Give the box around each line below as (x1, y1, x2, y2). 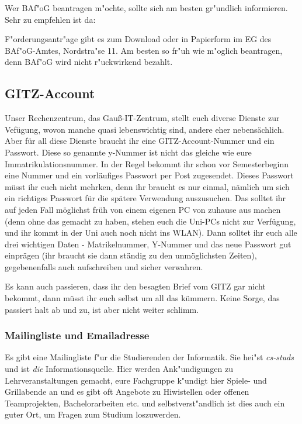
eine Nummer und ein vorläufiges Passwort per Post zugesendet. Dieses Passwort (5, 169, 294, 181)
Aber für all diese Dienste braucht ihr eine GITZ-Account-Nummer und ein (5, 135, 275, 147)
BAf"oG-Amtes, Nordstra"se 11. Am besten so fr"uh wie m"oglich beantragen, (5, 44, 283, 56)
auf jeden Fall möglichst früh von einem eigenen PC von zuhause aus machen (5, 203, 281, 215)
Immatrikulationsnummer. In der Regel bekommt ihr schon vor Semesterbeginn (5, 157, 289, 170)
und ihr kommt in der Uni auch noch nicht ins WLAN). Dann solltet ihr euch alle (5, 226, 297, 239)
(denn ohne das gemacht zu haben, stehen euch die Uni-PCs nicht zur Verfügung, (5, 215, 296, 227)
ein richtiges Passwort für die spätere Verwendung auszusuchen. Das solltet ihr (5, 192, 286, 204)
